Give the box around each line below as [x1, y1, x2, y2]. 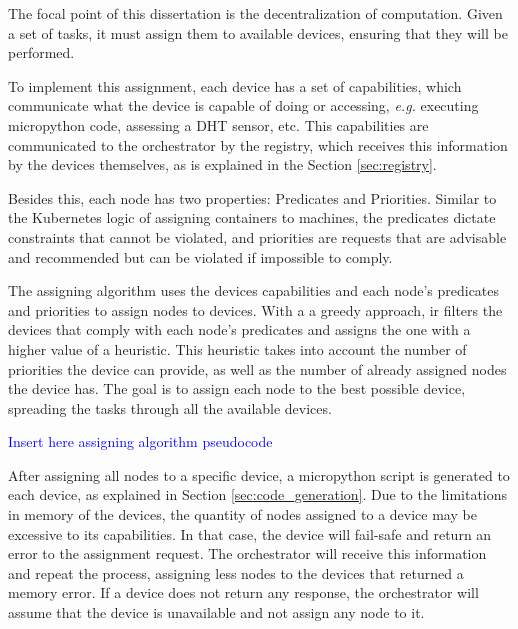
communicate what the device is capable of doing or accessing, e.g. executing [8, 95, 479, 116]
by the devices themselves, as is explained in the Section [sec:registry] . [8, 154, 437, 175]
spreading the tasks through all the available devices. [8, 397, 332, 418]
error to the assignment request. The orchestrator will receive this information [8, 543, 487, 564]
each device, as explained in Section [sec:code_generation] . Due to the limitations [8, 484, 508, 505]
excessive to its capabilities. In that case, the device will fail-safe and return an [8, 523, 492, 544]
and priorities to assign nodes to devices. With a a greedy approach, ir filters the [8, 299, 503, 320]
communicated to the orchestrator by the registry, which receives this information [8, 134, 508, 155]
